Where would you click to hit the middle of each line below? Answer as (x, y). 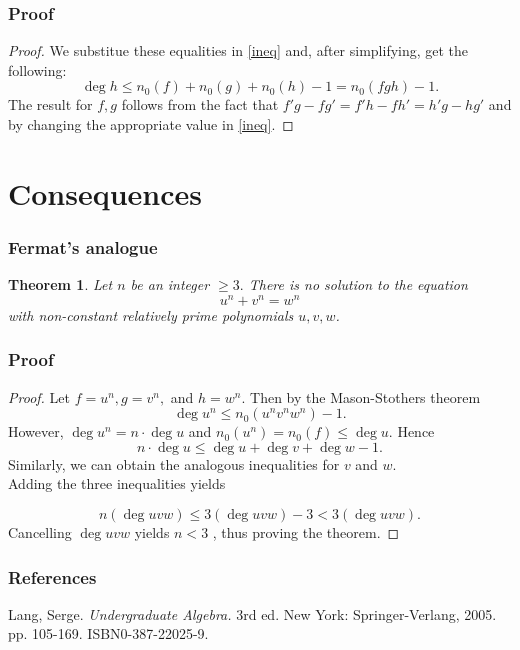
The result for (50, 104)
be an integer (170, 284)
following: (37, 69)
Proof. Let (39, 396)
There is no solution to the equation (358, 284)
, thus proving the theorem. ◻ (306, 532)
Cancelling (40, 532)
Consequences (105, 192)
